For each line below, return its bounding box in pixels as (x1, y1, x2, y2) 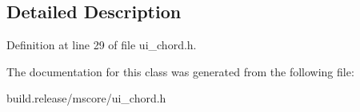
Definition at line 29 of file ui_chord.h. (6, 37, 197, 53)
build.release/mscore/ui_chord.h (6, 90, 166, 106)
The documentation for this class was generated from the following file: (6, 63, 354, 79)
